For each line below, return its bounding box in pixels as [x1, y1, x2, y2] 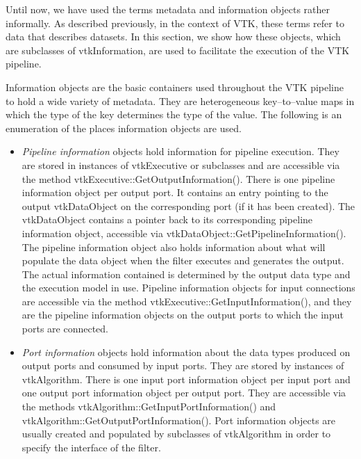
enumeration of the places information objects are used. [6, 120, 242, 135]
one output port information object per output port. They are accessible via [22, 385, 346, 400]
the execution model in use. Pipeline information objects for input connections [22, 280, 355, 295]
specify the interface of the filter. [22, 440, 161, 454]
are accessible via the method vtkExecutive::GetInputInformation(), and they [22, 293, 352, 308]
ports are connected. [22, 321, 109, 336]
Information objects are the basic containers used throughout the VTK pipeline [6, 79, 344, 94]
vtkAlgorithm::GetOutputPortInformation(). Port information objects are [22, 412, 336, 427]
